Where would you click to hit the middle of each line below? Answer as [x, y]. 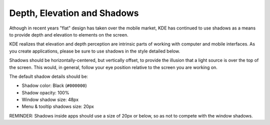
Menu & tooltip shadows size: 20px [58, 106]
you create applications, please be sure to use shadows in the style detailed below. [95, 51]
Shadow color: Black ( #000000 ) [54, 85]
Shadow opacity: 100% [45, 92]
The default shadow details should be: [49, 76]
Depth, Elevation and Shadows [74, 13]
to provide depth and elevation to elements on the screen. [69, 34]
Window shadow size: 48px [50, 99]
